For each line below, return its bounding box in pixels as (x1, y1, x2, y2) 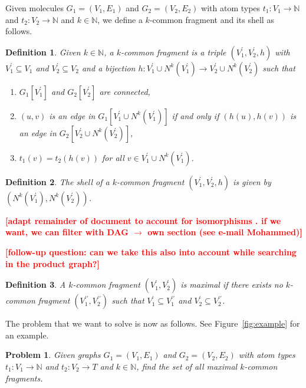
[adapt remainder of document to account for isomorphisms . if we (5, 214, 281, 226)
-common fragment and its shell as (149, 13, 274, 25)
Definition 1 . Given (5, 45, 81, 58)
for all (102, 151, 124, 163)
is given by (233, 175, 271, 188)
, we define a (97, 13, 143, 25)
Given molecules (5, 2, 64, 14)
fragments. (5, 371, 43, 384)
